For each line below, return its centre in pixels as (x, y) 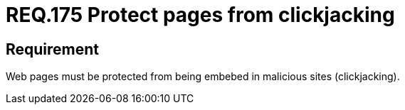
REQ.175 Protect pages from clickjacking (200, 15)
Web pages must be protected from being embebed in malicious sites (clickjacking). (203, 77)
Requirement (53, 49)
